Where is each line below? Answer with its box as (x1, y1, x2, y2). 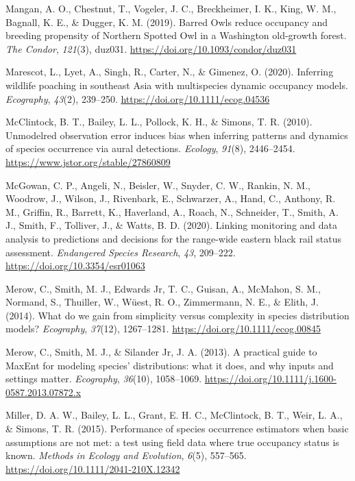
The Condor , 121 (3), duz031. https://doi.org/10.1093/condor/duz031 (5, 41, 297, 56)
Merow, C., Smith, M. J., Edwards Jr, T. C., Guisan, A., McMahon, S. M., (5, 281, 321, 295)
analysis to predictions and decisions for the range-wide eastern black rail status (5, 231, 342, 245)
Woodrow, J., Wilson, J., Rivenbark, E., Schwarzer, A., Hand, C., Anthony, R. (5, 191, 336, 206)
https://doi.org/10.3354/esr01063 (5, 258, 145, 273)
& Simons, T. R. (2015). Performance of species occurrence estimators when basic (5, 421, 349, 436)
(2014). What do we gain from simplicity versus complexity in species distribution (5, 308, 350, 322)
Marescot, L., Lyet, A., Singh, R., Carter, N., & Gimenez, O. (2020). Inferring (5, 64, 334, 79)
